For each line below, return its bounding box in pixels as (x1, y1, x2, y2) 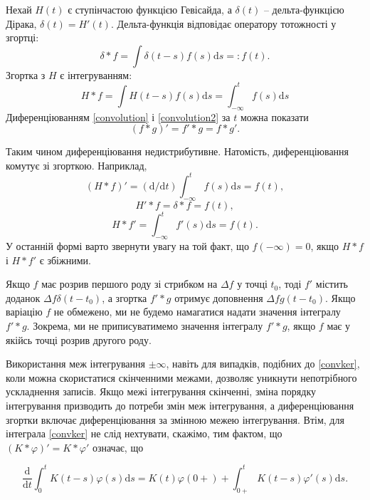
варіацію (6, 304, 43, 319)
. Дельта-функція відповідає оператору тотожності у (110, 16, 337, 31)
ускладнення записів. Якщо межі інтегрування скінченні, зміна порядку (6, 384, 317, 399)
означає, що (92, 439, 144, 454)
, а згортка (102, 290, 147, 305)
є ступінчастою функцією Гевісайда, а (68, 2, 232, 16)
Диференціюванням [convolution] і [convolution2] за (6, 109, 231, 124)
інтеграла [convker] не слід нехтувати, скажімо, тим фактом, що (6, 426, 282, 441)
